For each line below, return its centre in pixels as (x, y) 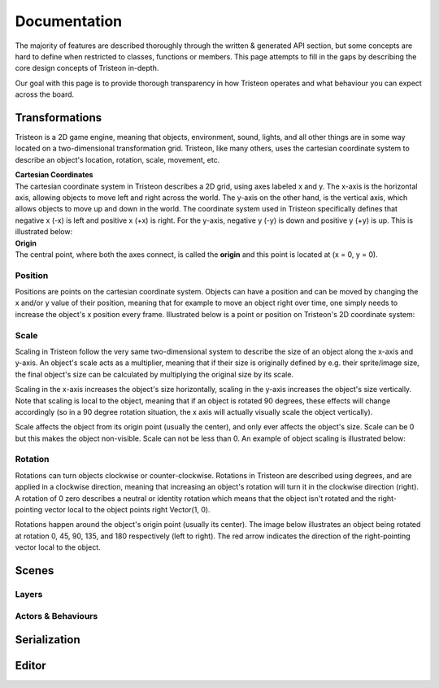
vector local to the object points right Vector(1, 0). (127, 510)
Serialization (48, 640)
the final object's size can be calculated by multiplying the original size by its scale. (154, 374)
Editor (30, 666)
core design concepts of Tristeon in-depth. (87, 68)
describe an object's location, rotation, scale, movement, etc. (117, 159)
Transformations (59, 118)
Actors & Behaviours (57, 616)
